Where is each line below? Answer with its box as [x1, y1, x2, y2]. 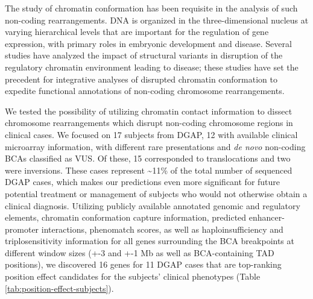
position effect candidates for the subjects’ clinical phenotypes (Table [5, 270, 261, 283]
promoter [5, 222, 39, 235]
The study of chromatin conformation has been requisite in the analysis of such [5, 2, 298, 14]
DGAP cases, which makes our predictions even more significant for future [5, 175, 280, 188]
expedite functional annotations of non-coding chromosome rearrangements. [5, 84, 285, 97]
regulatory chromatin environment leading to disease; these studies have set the [5, 60, 299, 73]
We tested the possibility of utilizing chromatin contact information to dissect [5, 104, 292, 117]
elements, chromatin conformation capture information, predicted [5, 211, 247, 224]
